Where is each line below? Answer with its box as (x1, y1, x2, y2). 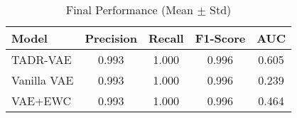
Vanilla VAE (11, 72, 74, 88)
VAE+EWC (11, 92, 72, 109)
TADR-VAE (11, 51, 72, 68)
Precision (85, 30, 138, 46)
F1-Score (195, 30, 246, 46)
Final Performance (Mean (65, 1, 193, 18)
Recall (148, 30, 184, 46)
